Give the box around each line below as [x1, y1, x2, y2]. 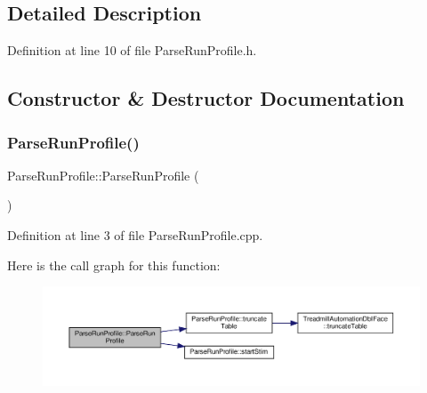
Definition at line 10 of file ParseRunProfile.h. [7, 41, 257, 60]
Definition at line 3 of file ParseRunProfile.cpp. [7, 225, 263, 244]
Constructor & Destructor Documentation [7, 84, 405, 112]
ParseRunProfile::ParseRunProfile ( [7, 165, 199, 184]
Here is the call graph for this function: [7, 255, 221, 274]
